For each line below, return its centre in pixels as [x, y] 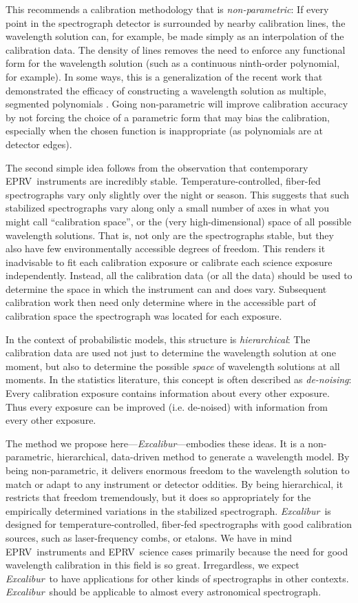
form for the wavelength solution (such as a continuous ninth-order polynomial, [173, 63]
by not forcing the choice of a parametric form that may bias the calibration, [168, 117]
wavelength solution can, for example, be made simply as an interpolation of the [175, 36]
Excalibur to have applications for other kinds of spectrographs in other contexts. [177, 578]
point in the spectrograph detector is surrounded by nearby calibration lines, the [176, 22]
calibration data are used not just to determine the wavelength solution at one [171, 352]
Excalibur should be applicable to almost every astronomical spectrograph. [164, 592]
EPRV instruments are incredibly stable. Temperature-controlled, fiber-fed [163, 181]
